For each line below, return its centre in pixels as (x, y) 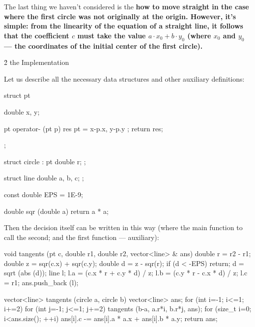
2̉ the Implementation (37, 62)
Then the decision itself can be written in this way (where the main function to (123, 227)
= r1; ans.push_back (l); (41, 282)
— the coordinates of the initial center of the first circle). (103, 45)
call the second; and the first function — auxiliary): (82, 237)
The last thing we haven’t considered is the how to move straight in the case (127, 6)
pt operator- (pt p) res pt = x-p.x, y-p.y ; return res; (84, 128)
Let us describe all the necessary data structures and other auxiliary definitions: (124, 78)
